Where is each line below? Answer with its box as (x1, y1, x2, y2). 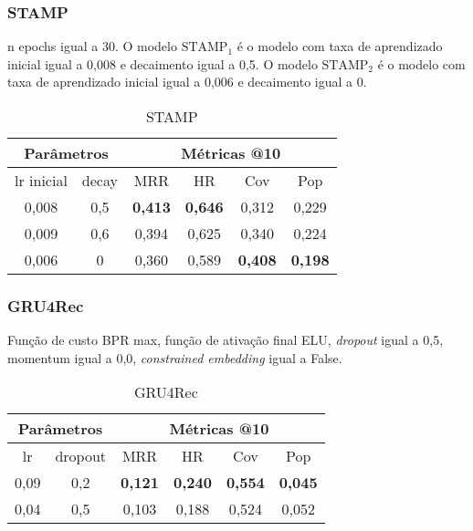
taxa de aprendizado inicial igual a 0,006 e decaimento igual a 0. (7, 72, 367, 91)
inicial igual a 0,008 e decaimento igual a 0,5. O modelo (7, 54, 318, 73)
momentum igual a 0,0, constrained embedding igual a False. (7, 348, 342, 367)
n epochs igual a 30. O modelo (7, 36, 177, 56)
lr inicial (15, 170, 68, 191)
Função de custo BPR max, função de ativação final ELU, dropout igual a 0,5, (7, 330, 444, 349)
